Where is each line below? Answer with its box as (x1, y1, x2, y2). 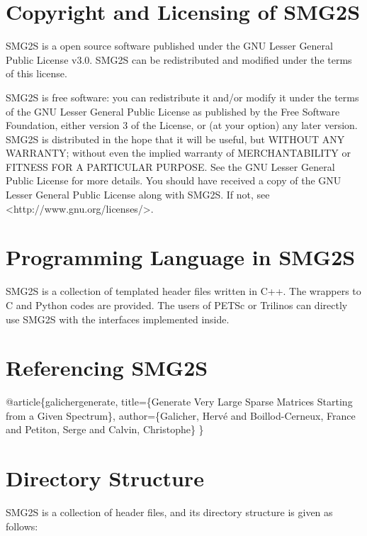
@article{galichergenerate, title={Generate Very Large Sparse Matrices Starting (6, 394, 353, 409)
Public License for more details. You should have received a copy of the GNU (6, 173, 341, 188)
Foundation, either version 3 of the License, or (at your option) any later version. (6, 118, 358, 133)
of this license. (6, 66, 67, 81)
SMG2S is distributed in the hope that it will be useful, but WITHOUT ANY (6, 131, 345, 146)
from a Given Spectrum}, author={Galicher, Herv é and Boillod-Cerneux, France (6, 408, 356, 423)
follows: (6, 518, 38, 533)
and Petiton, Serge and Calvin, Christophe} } (6, 422, 204, 437)
